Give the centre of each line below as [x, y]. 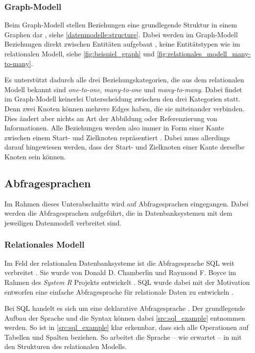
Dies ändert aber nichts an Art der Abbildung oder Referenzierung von [111, 118]
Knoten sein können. [35, 156]
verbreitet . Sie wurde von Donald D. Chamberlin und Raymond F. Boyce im [120, 272]
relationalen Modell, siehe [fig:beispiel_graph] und [80, 53]
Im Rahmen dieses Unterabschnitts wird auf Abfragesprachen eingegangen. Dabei [127, 203]
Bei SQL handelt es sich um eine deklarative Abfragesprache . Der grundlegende [125, 308]
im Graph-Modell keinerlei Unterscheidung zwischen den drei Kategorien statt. [122, 99]
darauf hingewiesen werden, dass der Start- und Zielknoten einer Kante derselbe [125, 147]
